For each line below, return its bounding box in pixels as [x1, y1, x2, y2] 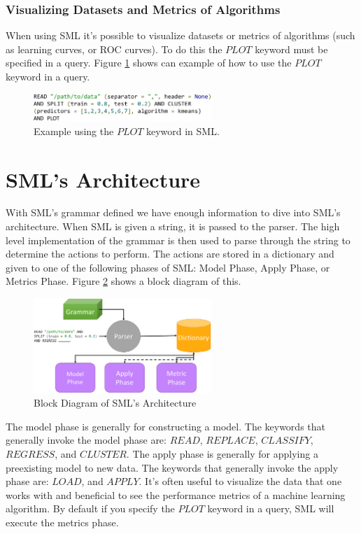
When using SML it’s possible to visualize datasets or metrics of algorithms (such [6, 28, 355, 43]
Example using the [34, 123, 114, 138]
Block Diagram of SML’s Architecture [34, 395, 197, 410]
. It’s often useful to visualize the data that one [139, 474, 342, 489]
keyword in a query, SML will [207, 501, 334, 516]
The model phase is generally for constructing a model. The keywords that [6, 419, 326, 433]
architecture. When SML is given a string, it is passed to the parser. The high [6, 219, 340, 234]
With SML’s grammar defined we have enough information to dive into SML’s [6, 205, 341, 220]
